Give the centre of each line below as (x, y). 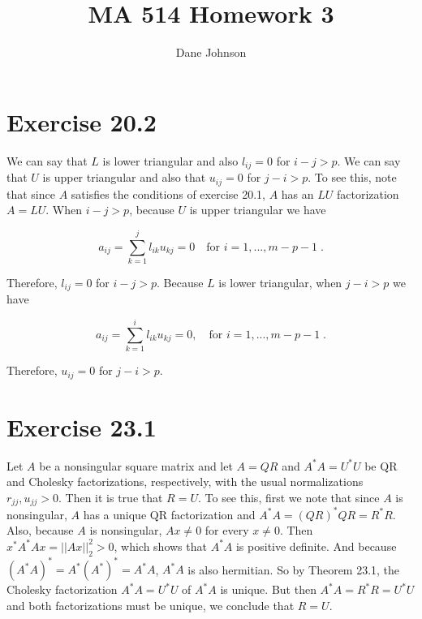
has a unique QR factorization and (169, 514)
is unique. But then (268, 589)
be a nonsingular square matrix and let (136, 465)
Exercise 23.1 (82, 426)
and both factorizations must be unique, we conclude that (151, 605)
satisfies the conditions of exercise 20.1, (168, 193)
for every (227, 530)
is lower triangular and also (170, 160)
